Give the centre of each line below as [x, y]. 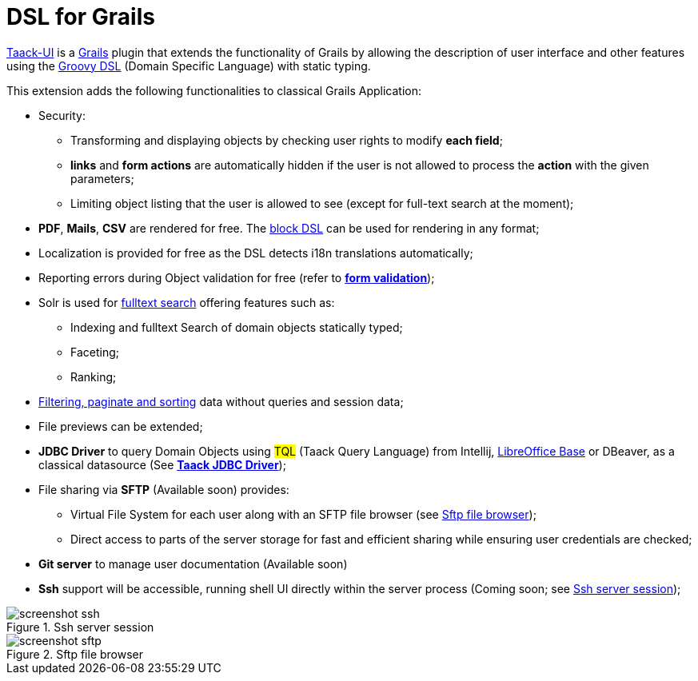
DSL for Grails [81, 17]
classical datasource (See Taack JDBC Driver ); [162, 464]
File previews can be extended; [121, 426]
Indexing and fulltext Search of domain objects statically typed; [237, 327]
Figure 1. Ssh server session [80, 627]
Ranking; [94, 376]
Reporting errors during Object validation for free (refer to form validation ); [237, 277]
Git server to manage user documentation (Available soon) [193, 564]
